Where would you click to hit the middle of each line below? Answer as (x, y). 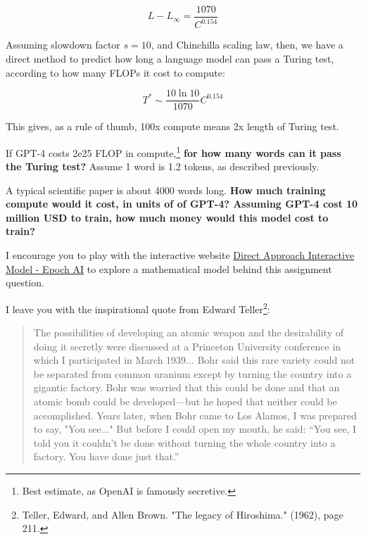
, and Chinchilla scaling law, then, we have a (247, 45)
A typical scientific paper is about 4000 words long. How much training (166, 190)
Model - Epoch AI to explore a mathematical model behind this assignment (169, 268)
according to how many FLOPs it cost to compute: (115, 72)
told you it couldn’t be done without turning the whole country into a (184, 442)
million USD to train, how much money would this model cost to (167, 217)
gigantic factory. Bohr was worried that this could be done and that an (187, 387)
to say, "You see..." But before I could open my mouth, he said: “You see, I (195, 429)
